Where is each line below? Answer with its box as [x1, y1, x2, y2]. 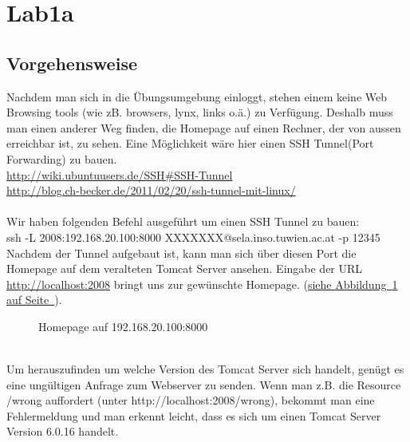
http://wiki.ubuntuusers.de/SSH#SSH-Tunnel [6, 166, 233, 183]
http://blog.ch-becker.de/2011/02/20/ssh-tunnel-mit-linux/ [6, 182, 296, 199]
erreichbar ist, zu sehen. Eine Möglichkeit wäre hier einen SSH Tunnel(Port [6, 135, 374, 152]
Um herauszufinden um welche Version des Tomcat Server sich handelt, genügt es [6, 361, 404, 377]
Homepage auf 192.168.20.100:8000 [38, 318, 208, 334]
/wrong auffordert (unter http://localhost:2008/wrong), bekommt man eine [6, 392, 375, 408]
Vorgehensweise [6, 50, 137, 75]
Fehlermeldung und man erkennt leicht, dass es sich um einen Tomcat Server [6, 407, 381, 424]
